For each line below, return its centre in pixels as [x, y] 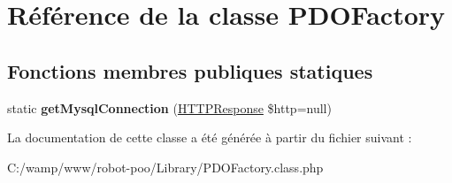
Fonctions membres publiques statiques [190, 70]
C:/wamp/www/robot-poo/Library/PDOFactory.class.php [165, 167]
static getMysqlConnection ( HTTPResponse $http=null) [169, 107]
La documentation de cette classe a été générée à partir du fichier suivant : [210, 137]
